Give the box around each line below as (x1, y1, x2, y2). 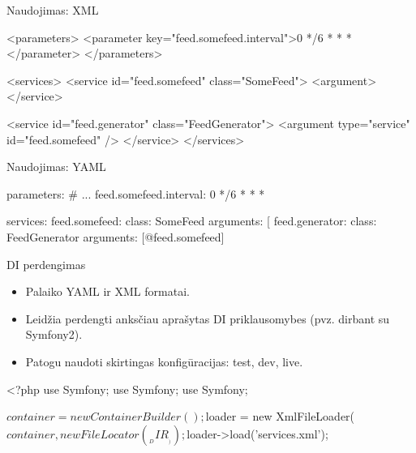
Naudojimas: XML (6, 2, 99, 18)
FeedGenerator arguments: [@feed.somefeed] (6, 228, 225, 245)
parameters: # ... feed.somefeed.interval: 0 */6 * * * (6, 185, 265, 202)
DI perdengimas (6, 255, 86, 272)
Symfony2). (25, 326, 83, 343)
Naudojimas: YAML (6, 158, 106, 175)
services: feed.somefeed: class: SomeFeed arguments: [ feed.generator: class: (6, 212, 377, 229)
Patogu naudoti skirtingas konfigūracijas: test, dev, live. (25, 353, 303, 370)
